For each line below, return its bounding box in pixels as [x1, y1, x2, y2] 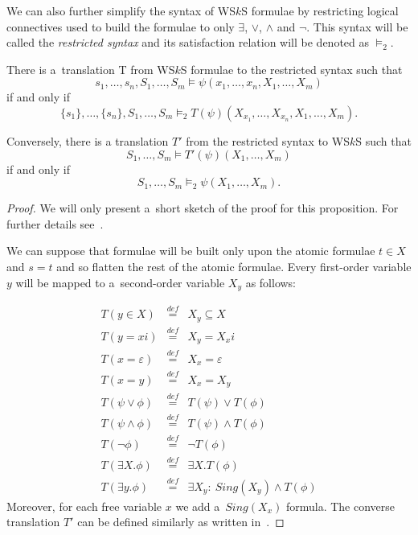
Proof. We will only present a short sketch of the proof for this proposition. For [6, 200, 399, 216]
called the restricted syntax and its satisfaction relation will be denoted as [6, 34, 370, 51]
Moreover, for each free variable [6, 497, 162, 514]
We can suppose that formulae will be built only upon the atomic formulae [6, 242, 375, 259]
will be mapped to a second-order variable [15, 274, 225, 290]
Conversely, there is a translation [6, 132, 169, 149]
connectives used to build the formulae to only [6, 18, 235, 35]
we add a [175, 497, 220, 514]
